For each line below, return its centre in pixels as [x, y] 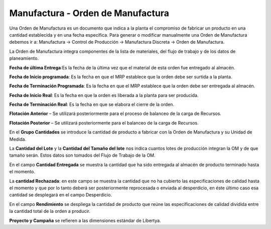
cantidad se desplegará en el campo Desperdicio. [61, 195]
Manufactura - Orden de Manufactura [89, 13]
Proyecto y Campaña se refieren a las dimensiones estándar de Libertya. [85, 220]
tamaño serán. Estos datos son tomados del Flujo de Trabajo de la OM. [82, 155]
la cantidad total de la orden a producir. [50, 211]
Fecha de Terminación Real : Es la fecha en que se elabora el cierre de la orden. [92, 104]
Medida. [18, 139]
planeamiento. [24, 58]
